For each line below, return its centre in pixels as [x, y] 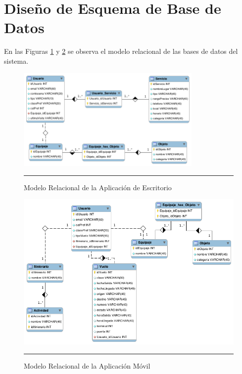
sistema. [16, 61]
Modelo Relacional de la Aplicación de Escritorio [98, 187]
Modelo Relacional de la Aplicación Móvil [87, 365]
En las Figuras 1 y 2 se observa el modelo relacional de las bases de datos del [121, 51]
